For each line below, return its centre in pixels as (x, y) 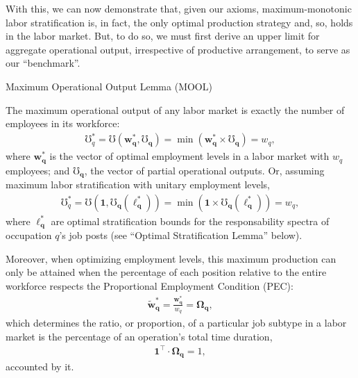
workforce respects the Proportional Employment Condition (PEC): (150, 286)
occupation (29, 235)
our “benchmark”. (43, 63)
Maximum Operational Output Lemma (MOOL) (109, 86)
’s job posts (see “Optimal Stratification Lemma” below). (181, 235)
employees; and (38, 170)
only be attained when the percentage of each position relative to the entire (166, 272)
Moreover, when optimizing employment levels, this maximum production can (171, 258)
